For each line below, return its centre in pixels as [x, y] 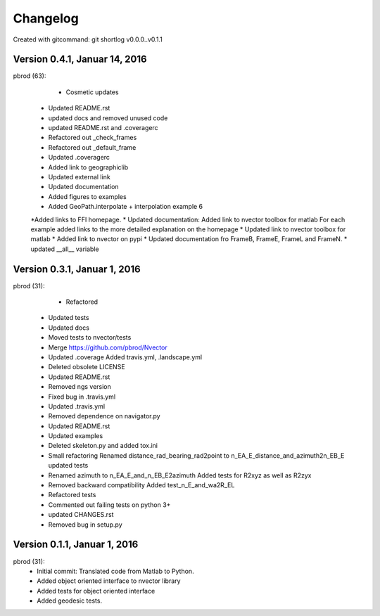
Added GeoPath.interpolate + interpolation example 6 [126, 207]
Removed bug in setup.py [85, 525]
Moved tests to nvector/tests [90, 338]
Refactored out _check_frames [93, 138]
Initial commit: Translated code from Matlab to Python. [115, 571]
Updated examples [76, 436]
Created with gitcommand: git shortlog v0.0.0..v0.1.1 [88, 39]
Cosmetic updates [92, 92]
